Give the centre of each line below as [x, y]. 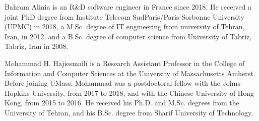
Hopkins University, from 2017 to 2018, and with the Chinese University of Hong [129, 93]
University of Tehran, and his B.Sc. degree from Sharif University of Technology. [129, 112]
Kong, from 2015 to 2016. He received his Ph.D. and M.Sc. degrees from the [122, 103]
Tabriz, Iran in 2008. [37, 46]
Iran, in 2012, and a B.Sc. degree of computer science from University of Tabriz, [128, 36]
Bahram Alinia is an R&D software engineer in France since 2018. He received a [128, 7]
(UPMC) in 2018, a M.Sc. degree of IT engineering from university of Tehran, [125, 26]
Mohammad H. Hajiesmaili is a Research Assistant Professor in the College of [125, 63]
